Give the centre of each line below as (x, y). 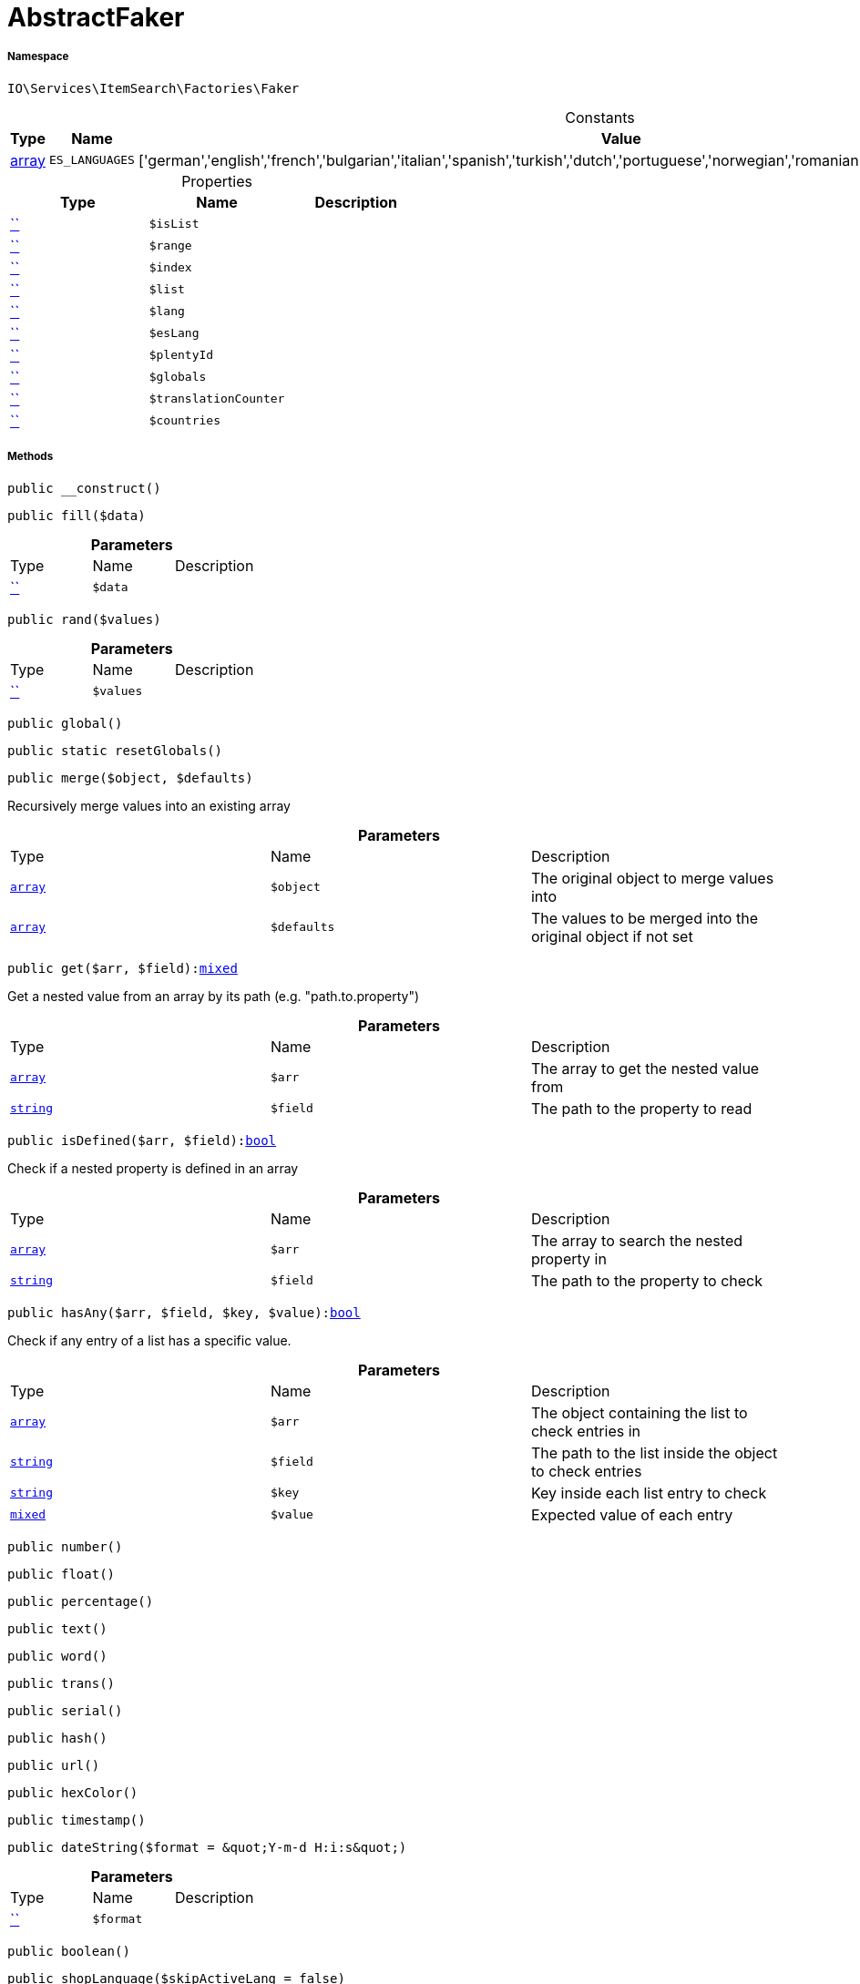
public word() (57, 1656)
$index (170, 268)
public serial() (65, 1710)
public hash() (57, 1738)
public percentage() (81, 1601)
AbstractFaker (96, 17)
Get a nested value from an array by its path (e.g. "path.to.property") (214, 996)
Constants (600, 117)
